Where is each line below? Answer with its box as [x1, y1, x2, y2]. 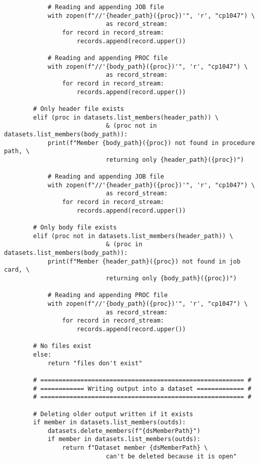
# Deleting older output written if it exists [33, 410, 193, 418]
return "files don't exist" [47, 359, 143, 367]
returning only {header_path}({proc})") [106, 156, 244, 163]
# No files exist [33, 342, 91, 350]
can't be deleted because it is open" [106, 452, 237, 460]
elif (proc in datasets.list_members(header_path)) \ [33, 113, 219, 121]
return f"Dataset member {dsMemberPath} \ [62, 444, 208, 452]
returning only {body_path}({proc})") [106, 275, 237, 282]
